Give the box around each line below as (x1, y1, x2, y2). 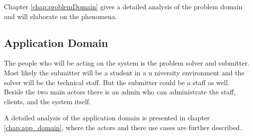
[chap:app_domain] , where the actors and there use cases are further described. (4, 122, 242, 132)
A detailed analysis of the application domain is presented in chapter (4, 113, 210, 123)
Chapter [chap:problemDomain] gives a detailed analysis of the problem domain (4, 1, 243, 11)
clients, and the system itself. (4, 96, 91, 106)
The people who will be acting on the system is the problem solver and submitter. (4, 58, 250, 68)
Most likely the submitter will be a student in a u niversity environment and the (4, 67, 245, 77)
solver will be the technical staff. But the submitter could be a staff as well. (4, 77, 230, 87)
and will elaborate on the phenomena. (4, 11, 117, 21)
